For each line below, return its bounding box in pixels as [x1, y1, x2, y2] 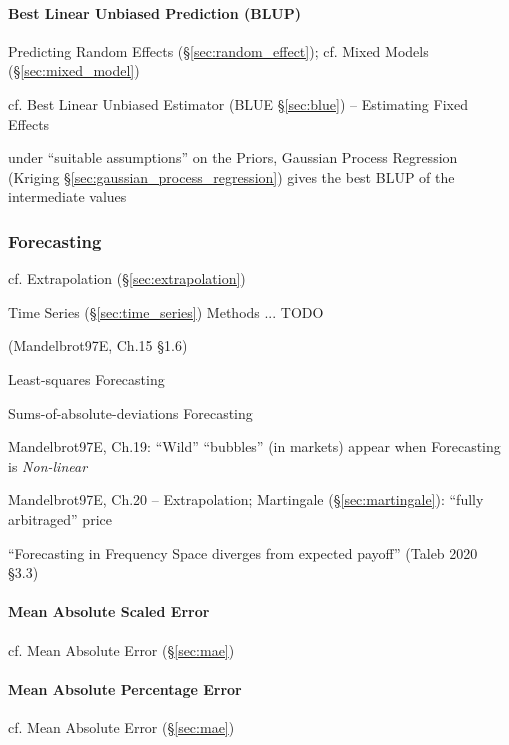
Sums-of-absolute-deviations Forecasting [8, 402, 253, 423]
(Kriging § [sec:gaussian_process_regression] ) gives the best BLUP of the [8, 166, 455, 187]
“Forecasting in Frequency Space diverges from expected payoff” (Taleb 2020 [8, 542, 478, 563]
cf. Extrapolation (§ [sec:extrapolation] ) [8, 268, 246, 289]
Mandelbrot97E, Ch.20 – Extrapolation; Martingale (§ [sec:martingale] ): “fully [8, 489, 484, 510]
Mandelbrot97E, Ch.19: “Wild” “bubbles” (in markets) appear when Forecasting [8, 436, 501, 457]
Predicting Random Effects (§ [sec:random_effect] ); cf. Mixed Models [8, 40, 429, 61]
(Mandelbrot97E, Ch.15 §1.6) [8, 335, 188, 356]
